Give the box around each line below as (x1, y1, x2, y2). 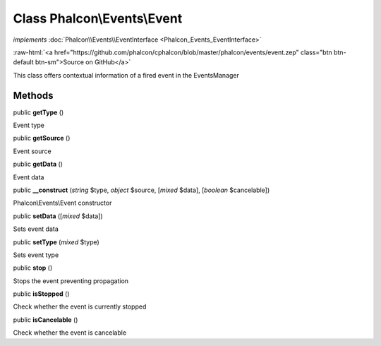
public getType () (13, 108, 64, 117)
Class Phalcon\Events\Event (13, 11, 183, 26)
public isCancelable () (13, 315, 78, 324)
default (13, 58, 35, 66)
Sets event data (13, 225, 59, 233)
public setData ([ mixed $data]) (13, 212, 103, 220)
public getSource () (13, 134, 71, 143)
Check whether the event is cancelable (13, 328, 127, 337)
